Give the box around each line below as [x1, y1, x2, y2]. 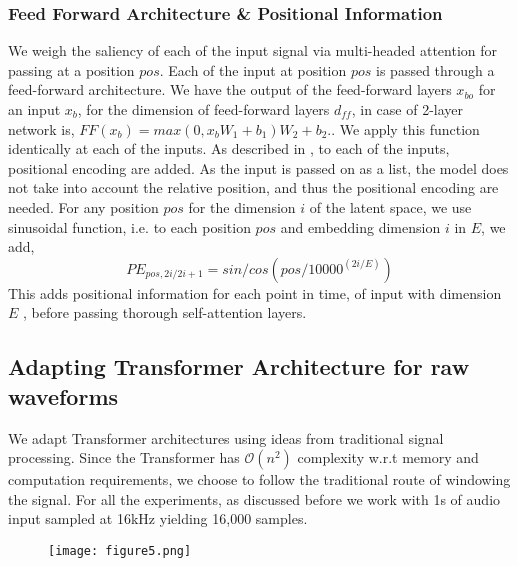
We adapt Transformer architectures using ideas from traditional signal [8, 427, 444, 448]
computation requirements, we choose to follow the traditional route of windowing [8, 469, 511, 490]
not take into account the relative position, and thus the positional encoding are [8, 177, 499, 198]
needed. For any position [8, 196, 159, 217]
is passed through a [376, 59, 495, 80]
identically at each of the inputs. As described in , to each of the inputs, [8, 138, 450, 159]
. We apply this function [331, 118, 480, 139]
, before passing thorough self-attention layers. [23, 302, 307, 323]
